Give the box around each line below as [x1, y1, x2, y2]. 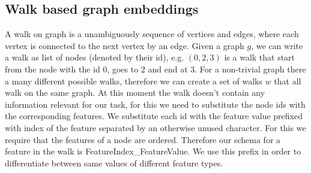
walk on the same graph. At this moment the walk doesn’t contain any [5, 86, 265, 99]
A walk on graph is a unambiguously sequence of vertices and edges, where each [5, 28, 299, 40]
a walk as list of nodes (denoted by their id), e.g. [5, 51, 184, 63]
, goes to [107, 62, 139, 75]
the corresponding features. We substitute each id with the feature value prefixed [5, 110, 303, 122]
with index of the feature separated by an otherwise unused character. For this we [5, 121, 306, 133]
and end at [148, 62, 188, 75]
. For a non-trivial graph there [195, 62, 306, 75]
